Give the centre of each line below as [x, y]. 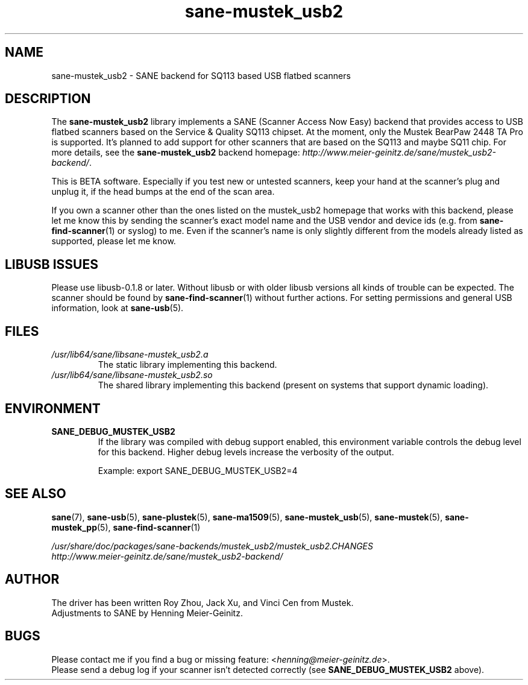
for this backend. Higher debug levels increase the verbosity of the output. [246, 452]
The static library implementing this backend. [187, 365]
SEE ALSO [36, 494]
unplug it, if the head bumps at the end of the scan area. [163, 192]
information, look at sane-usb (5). [118, 308]
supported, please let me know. [114, 241]
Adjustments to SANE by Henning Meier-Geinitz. [147, 613]
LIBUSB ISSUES [52, 264]
